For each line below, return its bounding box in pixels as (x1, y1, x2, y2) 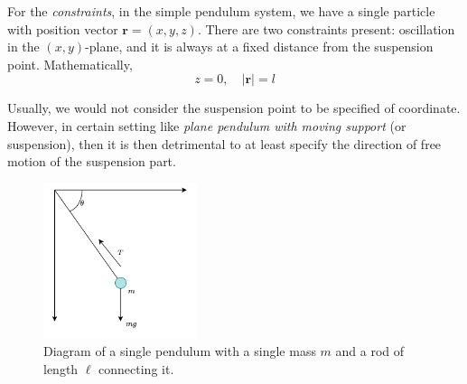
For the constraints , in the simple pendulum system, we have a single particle (7, 2, 435, 20)
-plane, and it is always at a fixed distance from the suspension (85, 37, 434, 56)
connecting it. (98, 359, 174, 378)
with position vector (7, 19, 118, 38)
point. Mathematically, (7, 54, 133, 73)
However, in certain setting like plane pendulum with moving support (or (7, 116, 406, 135)
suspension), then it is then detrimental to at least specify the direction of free (7, 134, 442, 153)
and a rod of (335, 342, 405, 361)
